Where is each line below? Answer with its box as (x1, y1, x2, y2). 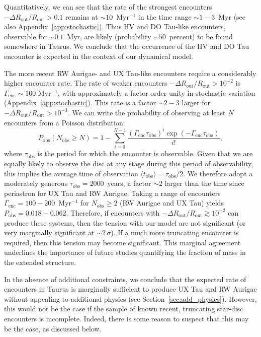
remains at (65, 11, 98, 22)
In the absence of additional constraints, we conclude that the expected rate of (4, 274, 246, 284)
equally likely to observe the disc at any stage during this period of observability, (4, 158, 253, 169)
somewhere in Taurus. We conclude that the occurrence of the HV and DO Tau (4, 41, 249, 51)
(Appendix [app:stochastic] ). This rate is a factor (4, 97, 156, 108)
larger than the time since (164, 178, 244, 188)
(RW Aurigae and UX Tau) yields (120, 197, 224, 208)
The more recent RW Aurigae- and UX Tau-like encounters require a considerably (4, 68, 256, 78)
